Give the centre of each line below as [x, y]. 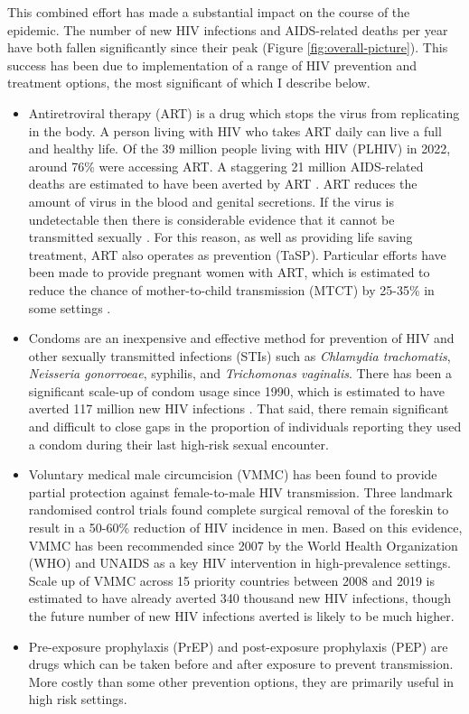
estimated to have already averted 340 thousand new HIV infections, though [240, 598]
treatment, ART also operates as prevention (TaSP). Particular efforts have [237, 254]
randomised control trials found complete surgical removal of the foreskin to [239, 510]
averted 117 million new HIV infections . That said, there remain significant [239, 408]
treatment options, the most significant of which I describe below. [189, 83]
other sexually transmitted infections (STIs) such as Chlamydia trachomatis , [239, 355]
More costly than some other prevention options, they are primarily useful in [241, 681]
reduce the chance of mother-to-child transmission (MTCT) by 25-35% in [231, 289]
